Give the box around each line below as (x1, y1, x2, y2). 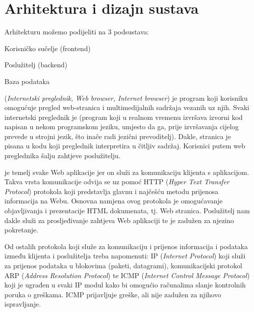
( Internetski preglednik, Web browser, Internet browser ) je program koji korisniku (4, 92, 248, 103)
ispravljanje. (4, 299, 41, 309)
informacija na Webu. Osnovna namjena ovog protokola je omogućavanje (4, 196, 223, 206)
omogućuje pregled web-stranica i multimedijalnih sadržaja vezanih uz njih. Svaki (4, 102, 250, 113)
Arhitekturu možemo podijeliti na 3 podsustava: (4, 27, 149, 37)
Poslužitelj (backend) (4, 59, 68, 70)
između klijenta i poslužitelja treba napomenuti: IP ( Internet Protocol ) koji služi (4, 251, 246, 261)
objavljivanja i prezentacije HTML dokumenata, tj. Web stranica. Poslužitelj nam (4, 205, 250, 216)
